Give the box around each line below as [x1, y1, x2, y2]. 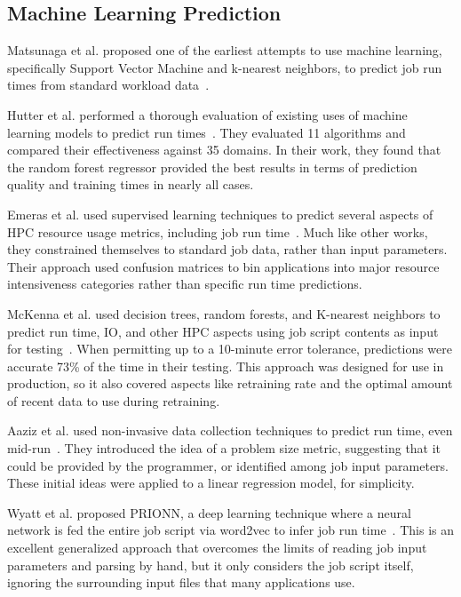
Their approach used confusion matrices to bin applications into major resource [7, 257, 440, 275]
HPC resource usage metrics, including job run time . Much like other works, [7, 222, 428, 241]
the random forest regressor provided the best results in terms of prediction [7, 157, 417, 176]
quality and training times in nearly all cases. [7, 175, 254, 194]
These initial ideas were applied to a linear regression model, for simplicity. [7, 474, 415, 492]
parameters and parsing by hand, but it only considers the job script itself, [7, 555, 414, 574]
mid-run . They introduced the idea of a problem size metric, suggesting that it [7, 439, 441, 458]
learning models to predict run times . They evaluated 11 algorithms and [7, 123, 406, 141]
